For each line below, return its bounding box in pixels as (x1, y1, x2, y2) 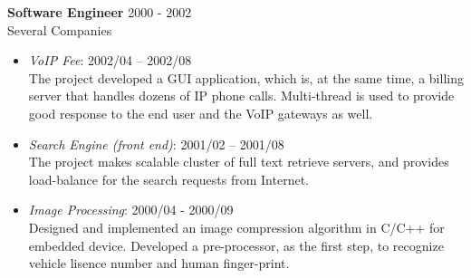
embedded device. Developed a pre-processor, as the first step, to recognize (28, 235, 444, 254)
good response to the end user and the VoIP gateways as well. (28, 103, 373, 122)
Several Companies (7, 20, 112, 39)
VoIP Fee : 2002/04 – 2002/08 (28, 51, 192, 70)
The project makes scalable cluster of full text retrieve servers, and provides (28, 152, 449, 171)
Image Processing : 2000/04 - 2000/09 (28, 200, 234, 219)
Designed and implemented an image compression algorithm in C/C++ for (28, 217, 445, 236)
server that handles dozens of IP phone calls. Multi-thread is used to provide (28, 86, 455, 105)
